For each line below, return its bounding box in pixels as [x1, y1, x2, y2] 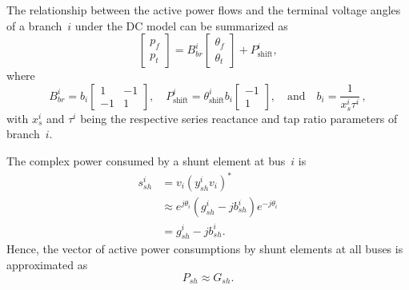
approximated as [6, 256, 88, 272]
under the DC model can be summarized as [74, 17, 288, 34]
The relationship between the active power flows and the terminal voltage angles [6, 2, 401, 18]
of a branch [6, 17, 62, 34]
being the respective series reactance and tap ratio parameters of [80, 109, 398, 126]
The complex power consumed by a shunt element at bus [6, 152, 286, 169]
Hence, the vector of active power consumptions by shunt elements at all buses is [6, 240, 403, 257]
